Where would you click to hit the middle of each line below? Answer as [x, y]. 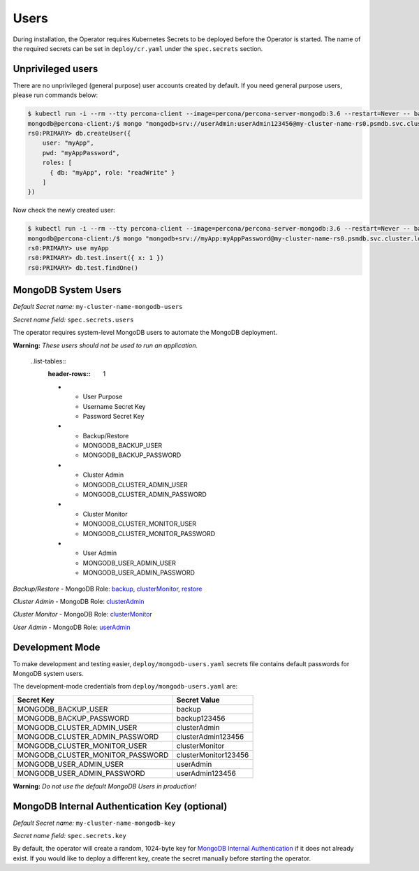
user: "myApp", [68, 143]
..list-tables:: [48, 361]
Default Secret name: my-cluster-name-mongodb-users [98, 307]
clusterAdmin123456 [210, 736]
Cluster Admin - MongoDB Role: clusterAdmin [79, 601]
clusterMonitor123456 [213, 755]
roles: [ [57, 163]
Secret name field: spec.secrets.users [73, 319]
